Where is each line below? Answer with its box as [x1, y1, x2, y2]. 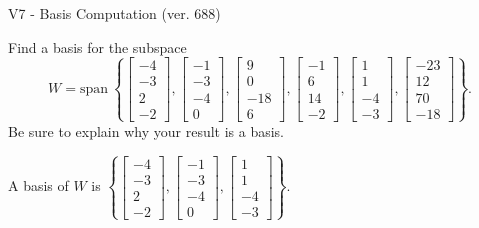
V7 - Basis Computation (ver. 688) [8, 3, 221, 23]
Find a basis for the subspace [8, 36, 187, 57]
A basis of [8, 175, 69, 196]
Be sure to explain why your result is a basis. [8, 120, 285, 141]
